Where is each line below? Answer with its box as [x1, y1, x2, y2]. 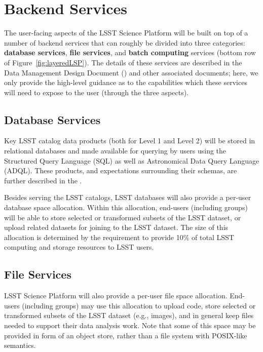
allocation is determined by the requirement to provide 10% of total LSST [4, 231, 234, 242]
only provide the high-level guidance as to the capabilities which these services [4, 77, 247, 88]
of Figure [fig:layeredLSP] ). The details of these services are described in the [4, 57, 242, 67]
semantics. [4, 340, 36, 350]
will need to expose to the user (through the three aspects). [4, 87, 189, 97]
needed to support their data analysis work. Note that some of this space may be [4, 320, 256, 330]
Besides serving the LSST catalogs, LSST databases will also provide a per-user [4, 192, 251, 203]
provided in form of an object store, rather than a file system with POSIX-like [4, 330, 247, 340]
